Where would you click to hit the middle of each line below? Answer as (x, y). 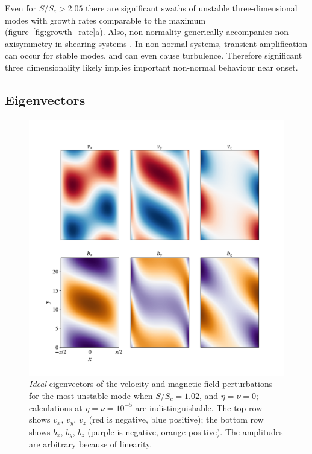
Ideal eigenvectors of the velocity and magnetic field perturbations (151, 384)
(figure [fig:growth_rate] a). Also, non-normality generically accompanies (139, 32)
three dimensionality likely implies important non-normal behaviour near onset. (151, 67)
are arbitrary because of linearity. (91, 444)
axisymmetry (29, 43)
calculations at (56, 407)
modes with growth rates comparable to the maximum (105, 20)
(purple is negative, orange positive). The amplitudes (185, 431)
